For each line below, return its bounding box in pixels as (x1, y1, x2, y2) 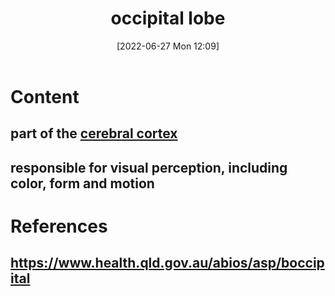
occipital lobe (110, 7, 226, 30)
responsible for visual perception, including (10, 159, 288, 176)
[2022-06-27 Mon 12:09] (116, 40, 220, 52)
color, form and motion (10, 175, 155, 192)
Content (10, 85, 80, 108)
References (10, 215, 108, 237)
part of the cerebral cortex (10, 125, 178, 142)
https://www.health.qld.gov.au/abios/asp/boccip (10, 255, 325, 272)
